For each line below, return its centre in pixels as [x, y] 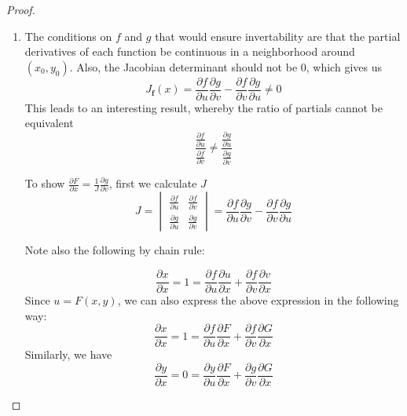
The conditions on [68, 36]
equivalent [49, 123]
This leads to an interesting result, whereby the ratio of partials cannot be [203, 107]
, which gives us [344, 66]
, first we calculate [153, 183]
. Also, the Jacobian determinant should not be [183, 66]
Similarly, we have [68, 354]
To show [45, 183]
